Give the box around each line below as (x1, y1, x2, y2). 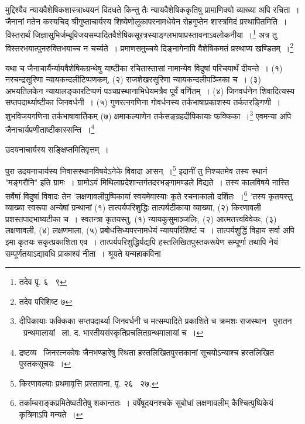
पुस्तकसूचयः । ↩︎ (19, 357, 71, 370)
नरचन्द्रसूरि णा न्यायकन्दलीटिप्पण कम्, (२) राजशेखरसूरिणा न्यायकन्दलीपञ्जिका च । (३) (5, 73, 261, 85)
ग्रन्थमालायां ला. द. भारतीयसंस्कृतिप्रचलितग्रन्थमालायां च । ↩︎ (23, 326, 204, 338)
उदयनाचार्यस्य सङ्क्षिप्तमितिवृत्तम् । (5, 143, 109, 155)
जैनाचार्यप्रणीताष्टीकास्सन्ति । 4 (5, 122, 95, 135)
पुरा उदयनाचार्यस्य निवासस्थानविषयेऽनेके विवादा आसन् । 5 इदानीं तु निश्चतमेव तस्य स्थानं (5, 163, 268, 177)
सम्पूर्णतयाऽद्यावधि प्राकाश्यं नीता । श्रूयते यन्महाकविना (5, 247, 161, 259)
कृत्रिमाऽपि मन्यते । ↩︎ (19, 408, 83, 420)
